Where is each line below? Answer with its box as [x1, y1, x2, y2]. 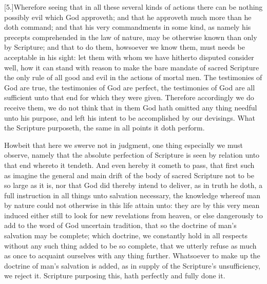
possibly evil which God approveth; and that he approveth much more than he [4, 11, 252, 22]
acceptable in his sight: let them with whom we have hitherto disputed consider [4, 51, 254, 62]
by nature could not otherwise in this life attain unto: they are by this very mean [4, 200, 260, 211]
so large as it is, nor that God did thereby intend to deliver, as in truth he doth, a [4, 180, 263, 191]
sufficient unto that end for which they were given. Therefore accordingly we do [4, 92, 254, 103]
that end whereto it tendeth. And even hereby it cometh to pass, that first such [4, 159, 255, 170]
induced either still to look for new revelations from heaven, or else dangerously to [4, 210, 263, 220]
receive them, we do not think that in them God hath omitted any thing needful [4, 102, 257, 112]
